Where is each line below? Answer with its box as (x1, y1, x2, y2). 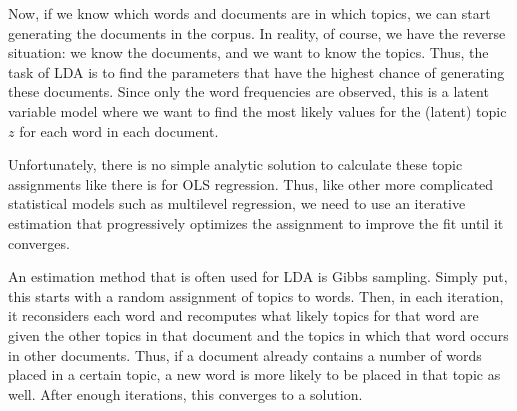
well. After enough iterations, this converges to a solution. (8, 383, 363, 404)
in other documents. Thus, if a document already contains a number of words (8, 344, 482, 365)
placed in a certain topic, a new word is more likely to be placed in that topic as (8, 364, 501, 385)
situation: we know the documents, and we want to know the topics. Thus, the (8, 42, 489, 63)
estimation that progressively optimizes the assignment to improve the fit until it (8, 212, 504, 233)
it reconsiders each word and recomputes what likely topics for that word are (8, 305, 479, 326)
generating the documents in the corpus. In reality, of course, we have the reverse (8, 22, 506, 43)
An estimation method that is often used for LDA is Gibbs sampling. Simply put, (8, 266, 508, 287)
